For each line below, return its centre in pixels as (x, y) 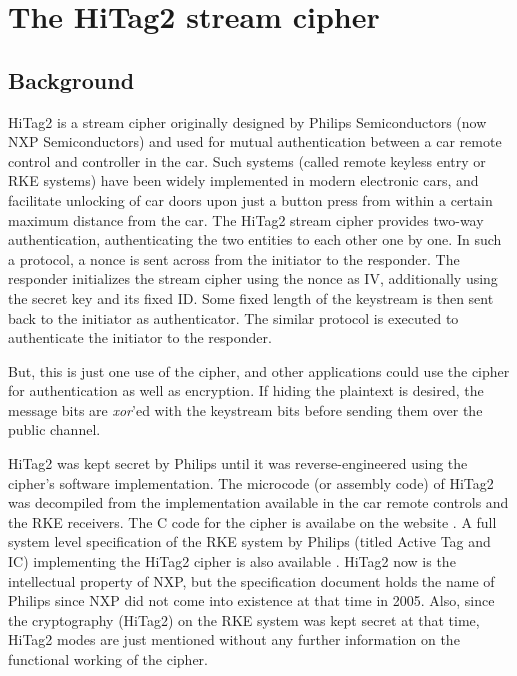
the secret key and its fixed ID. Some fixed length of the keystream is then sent (251, 297)
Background (71, 79)
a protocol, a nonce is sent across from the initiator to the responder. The (234, 258)
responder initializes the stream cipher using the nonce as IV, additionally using (253, 278)
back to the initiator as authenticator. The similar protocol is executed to (233, 317)
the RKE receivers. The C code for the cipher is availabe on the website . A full (252, 521)
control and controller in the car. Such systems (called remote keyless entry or (247, 160)
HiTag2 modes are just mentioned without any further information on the (234, 639)
